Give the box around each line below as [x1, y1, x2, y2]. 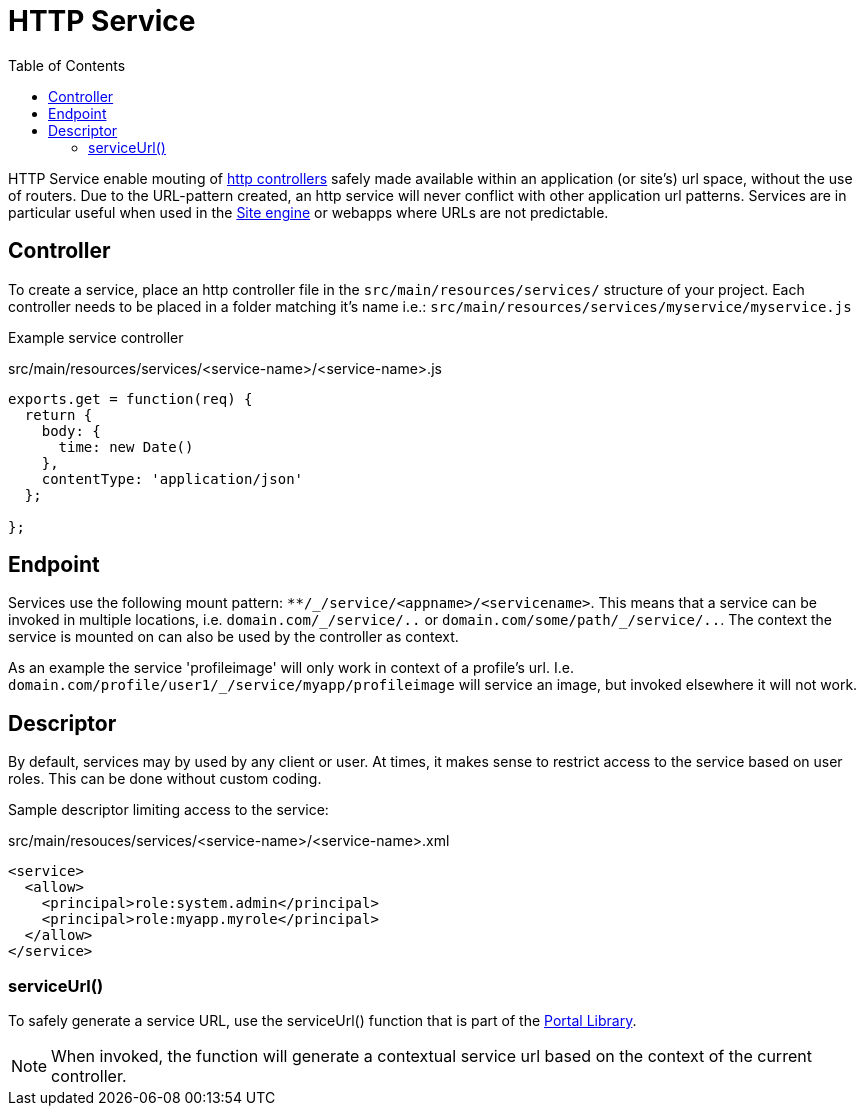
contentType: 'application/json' [41, 470, 304, 487]
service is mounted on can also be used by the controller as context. [8, 628, 459, 646]
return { [24, 406, 93, 423]
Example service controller [8, 328, 184, 346]
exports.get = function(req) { [8, 390, 253, 407]
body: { [41, 422, 101, 439]
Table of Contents [8, 56, 126, 74]
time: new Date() [58, 438, 194, 455]
